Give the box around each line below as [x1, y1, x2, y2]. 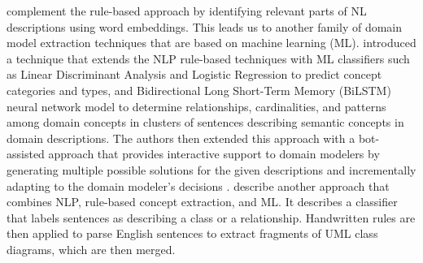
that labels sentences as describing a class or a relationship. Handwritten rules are [7, 209, 416, 226]
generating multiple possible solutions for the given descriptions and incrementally [7, 161, 416, 178]
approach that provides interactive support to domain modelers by [48, 145, 380, 162]
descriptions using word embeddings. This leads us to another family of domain [7, 18, 403, 35]
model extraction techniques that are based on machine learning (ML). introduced [7, 34, 416, 51]
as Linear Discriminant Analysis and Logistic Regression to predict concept [7, 66, 382, 83]
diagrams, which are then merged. [7, 240, 176, 257]
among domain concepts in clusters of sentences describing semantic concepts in [7, 114, 404, 131]
